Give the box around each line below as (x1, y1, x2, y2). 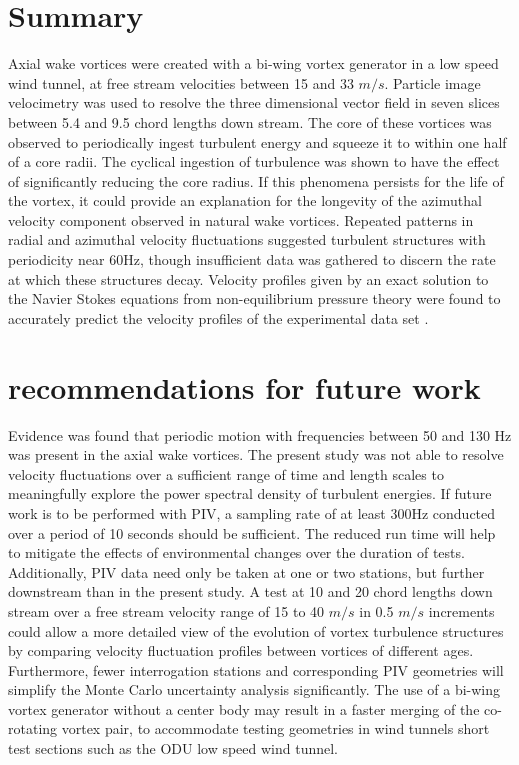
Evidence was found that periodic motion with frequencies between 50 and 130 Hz (8, 424, 512, 445)
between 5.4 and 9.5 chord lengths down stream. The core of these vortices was (8, 111, 492, 132)
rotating (8, 718, 58, 739)
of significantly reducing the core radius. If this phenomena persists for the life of (8, 170, 504, 191)
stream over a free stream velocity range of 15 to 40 (8, 600, 325, 621)
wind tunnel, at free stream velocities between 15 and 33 (8, 72, 354, 93)
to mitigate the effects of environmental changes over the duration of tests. (8, 542, 465, 563)
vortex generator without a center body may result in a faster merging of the (8, 698, 480, 719)
